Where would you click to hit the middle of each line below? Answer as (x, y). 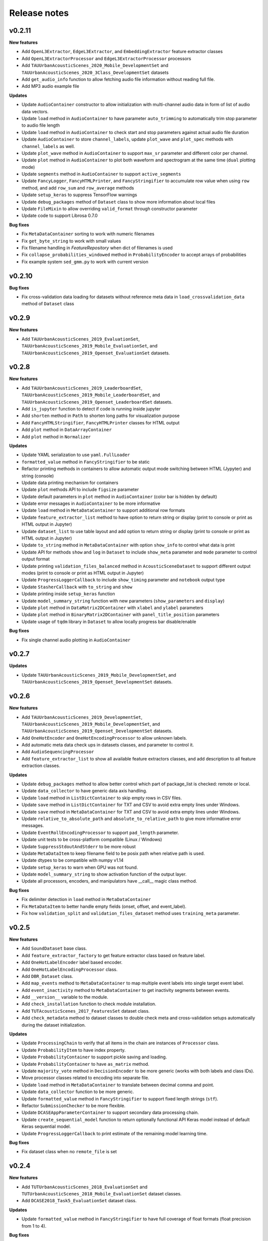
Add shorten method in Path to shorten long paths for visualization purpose (100, 416)
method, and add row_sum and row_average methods (78, 188)
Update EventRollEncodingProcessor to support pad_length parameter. (100, 832)
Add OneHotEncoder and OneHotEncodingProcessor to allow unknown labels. (104, 738)
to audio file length (41, 125)
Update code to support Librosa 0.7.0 (60, 215)
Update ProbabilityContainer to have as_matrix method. (85, 1064)
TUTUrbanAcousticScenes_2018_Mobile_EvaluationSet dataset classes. (102, 1193)
